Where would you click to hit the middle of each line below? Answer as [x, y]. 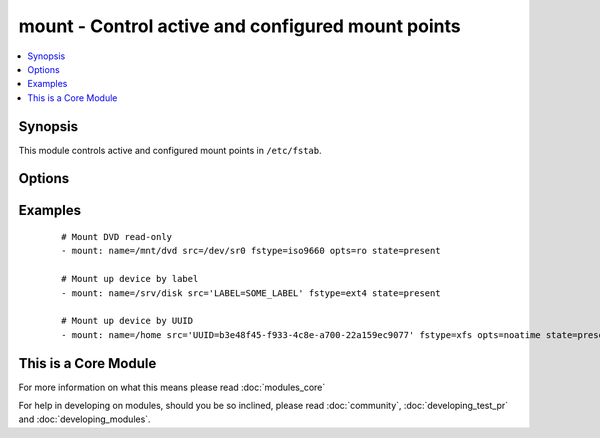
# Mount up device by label [130, 279]
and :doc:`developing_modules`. [84, 419]
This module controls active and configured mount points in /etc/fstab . [170, 150]
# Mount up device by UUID [127, 321]
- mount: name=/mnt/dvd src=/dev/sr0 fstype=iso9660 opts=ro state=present [251, 251]
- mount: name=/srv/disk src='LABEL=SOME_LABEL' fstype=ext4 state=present [251, 293]
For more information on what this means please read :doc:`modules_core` [172, 387]
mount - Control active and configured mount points [239, 26]
